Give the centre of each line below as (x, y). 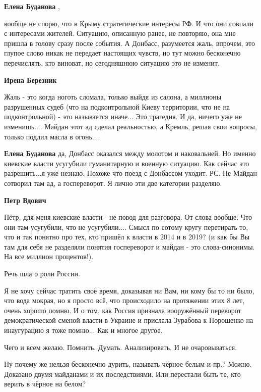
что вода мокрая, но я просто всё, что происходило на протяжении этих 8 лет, (124, 300)
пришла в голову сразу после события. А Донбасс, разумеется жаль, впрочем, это (130, 43)
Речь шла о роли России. (42, 274)
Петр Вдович (25, 200)
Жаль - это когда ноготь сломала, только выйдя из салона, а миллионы (113, 97)
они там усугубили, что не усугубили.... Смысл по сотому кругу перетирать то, (126, 227)
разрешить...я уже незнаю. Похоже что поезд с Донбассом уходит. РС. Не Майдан (130, 173)
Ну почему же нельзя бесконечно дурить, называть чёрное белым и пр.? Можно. (128, 364)
